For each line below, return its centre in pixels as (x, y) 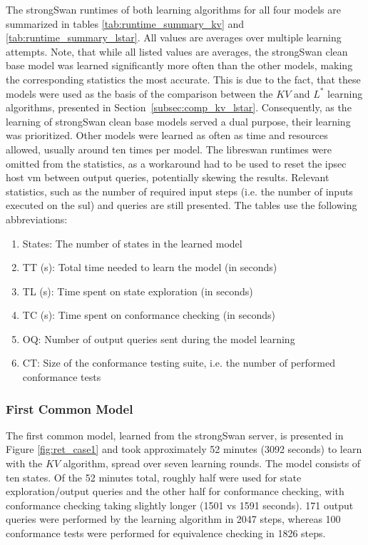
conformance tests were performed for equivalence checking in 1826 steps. (166, 533)
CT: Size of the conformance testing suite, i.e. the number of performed (179, 363)
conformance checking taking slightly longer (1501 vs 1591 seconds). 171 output (180, 505)
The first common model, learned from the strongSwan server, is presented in (175, 435)
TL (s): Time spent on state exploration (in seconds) (138, 291)
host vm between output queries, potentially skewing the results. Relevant (168, 177)
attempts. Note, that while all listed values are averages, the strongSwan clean (177, 51)
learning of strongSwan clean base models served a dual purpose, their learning (178, 121)
